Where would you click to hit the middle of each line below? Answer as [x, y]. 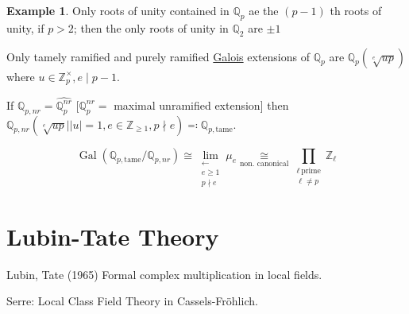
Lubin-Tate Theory [113, 236]
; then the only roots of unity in [151, 27]
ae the [264, 10]
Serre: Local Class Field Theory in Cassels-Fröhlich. [132, 301]
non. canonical [264, 164]
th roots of [356, 10]
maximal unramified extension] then [201, 105]
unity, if [25, 27]
